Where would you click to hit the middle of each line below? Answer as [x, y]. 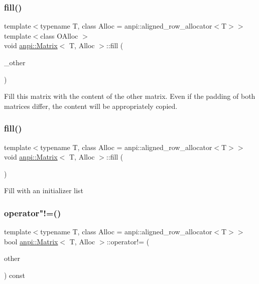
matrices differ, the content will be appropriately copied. [91, 106]
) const [15, 275]
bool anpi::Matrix [31, 241]
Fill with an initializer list [44, 190]
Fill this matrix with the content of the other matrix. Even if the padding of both [130, 96]
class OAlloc [59, 35]
